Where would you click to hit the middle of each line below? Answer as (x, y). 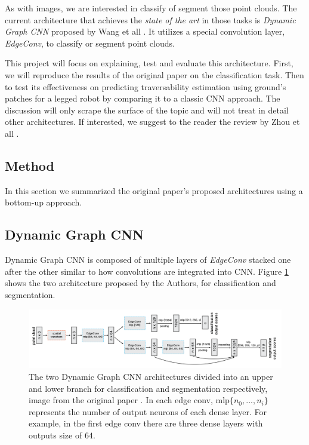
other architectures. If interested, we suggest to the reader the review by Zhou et (152, 122)
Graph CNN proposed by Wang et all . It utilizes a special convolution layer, (145, 31)
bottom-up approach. (44, 202)
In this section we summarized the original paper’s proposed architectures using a (154, 190)
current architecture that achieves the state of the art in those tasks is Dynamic (150, 19)
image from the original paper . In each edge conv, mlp (129, 400)
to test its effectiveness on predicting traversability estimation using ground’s (146, 86)
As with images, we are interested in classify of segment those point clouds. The (151, 8)
